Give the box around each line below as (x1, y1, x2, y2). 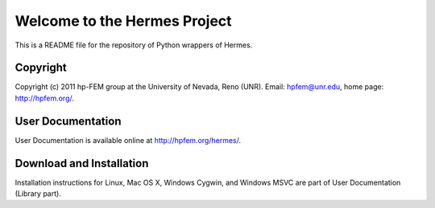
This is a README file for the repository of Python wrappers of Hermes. (14, 40, 253, 50)
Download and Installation (14, 157, 149, 170)
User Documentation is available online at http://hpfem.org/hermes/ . (14, 135, 242, 145)
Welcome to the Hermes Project (14, 12, 233, 30)
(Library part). (14, 189, 62, 198)
